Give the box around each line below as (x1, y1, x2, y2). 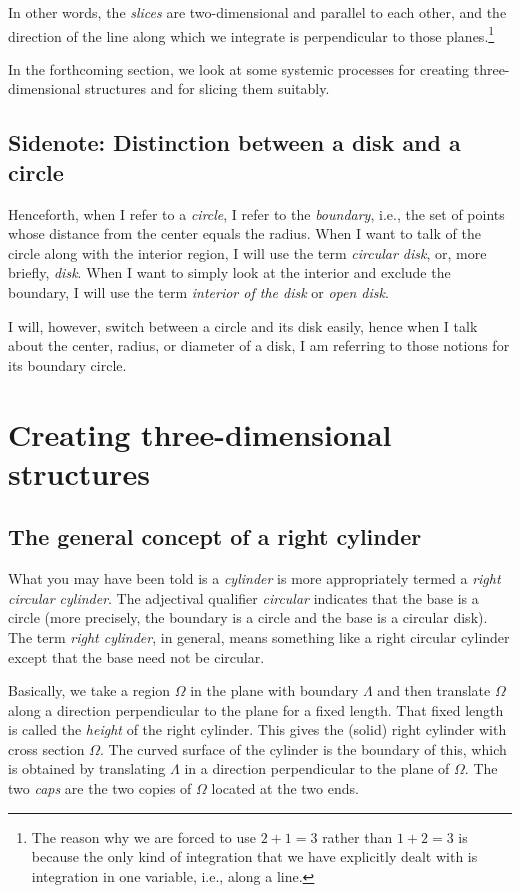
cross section (8, 738, 85, 759)
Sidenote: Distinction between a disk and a (8, 127, 461, 158)
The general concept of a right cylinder (8, 521, 422, 552)
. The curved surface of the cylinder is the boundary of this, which (99, 738, 507, 759)
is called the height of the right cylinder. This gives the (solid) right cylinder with (8, 719, 507, 740)
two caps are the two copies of (8, 778, 192, 799)
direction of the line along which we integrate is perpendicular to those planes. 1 (8, 22, 495, 46)
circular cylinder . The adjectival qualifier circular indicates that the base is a (8, 587, 479, 608)
